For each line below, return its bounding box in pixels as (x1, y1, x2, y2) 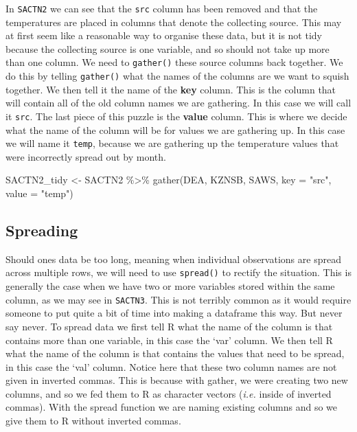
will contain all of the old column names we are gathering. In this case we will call (5, 95, 352, 110)
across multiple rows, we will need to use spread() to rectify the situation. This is (5, 265, 352, 280)
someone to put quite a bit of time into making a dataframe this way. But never (5, 306, 343, 320)
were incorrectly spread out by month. (5, 149, 166, 163)
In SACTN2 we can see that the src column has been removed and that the (5, 1, 318, 15)
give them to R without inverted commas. (5, 413, 181, 428)
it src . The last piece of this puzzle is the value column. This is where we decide (5, 109, 347, 123)
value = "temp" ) (5, 186, 73, 201)
